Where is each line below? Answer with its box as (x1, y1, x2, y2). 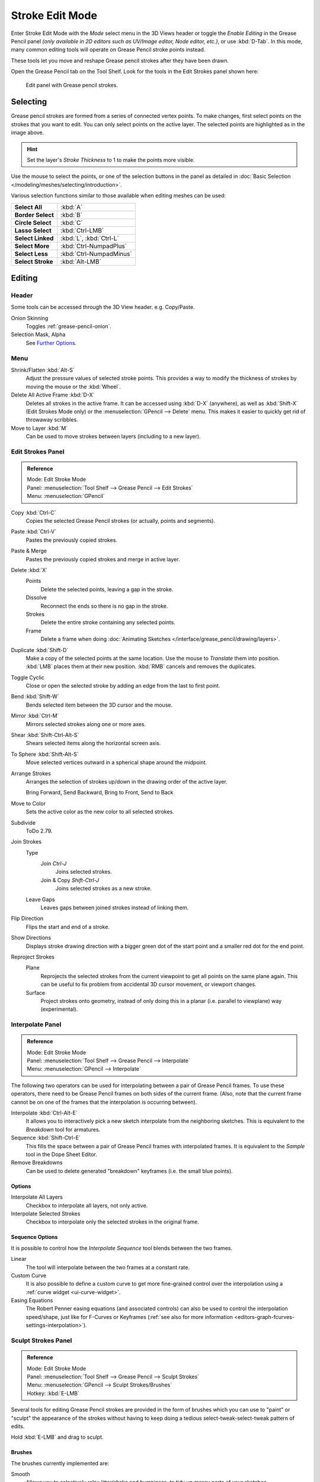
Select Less (14, 250, 49, 258)
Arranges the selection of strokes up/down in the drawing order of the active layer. (25, 778, 228, 785)
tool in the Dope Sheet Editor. (25, 1151, 98, 1158)
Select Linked (14, 234, 54, 242)
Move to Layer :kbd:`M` (11, 424, 68, 432)
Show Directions (11, 934, 52, 941)
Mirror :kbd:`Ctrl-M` (11, 712, 59, 720)
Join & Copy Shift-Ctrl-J (40, 876, 100, 883)
